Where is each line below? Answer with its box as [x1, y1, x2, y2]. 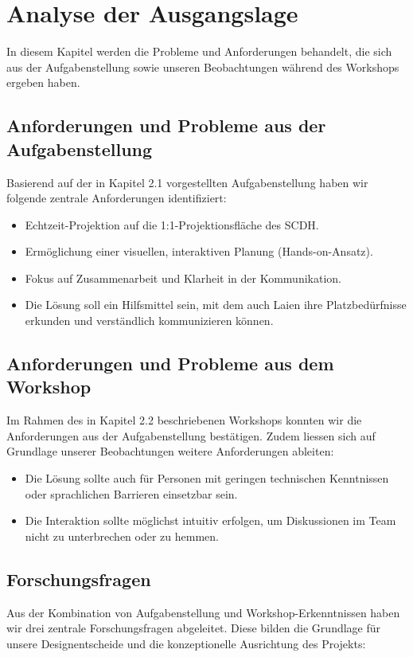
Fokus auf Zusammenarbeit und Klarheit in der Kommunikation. [25, 269, 341, 286]
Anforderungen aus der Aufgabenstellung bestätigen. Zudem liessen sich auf [6, 427, 376, 444]
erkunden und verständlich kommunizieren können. [25, 312, 274, 329]
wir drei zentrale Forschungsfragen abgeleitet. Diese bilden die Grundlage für [6, 620, 381, 636]
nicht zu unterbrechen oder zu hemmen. [25, 527, 219, 544]
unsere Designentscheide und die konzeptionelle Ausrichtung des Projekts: [6, 635, 366, 651]
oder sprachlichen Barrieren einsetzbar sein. [25, 485, 238, 502]
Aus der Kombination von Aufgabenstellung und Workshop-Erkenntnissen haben [6, 604, 400, 620]
